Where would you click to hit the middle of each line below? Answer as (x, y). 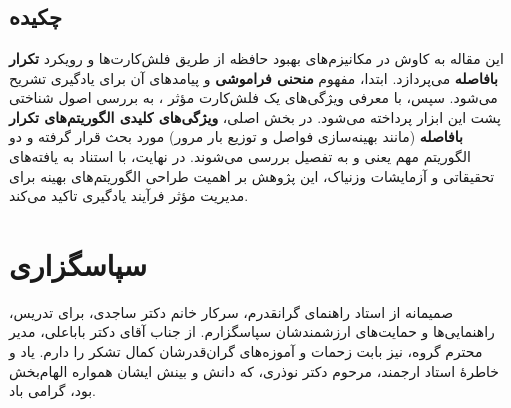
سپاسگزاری (78, 263)
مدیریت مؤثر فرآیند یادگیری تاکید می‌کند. (129, 195)
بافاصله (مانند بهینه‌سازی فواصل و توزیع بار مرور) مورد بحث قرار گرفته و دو (236, 136)
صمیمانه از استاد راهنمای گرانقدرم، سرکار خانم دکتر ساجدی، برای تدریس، (231, 311)
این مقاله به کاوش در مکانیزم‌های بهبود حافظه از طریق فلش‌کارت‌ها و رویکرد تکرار (256, 58)
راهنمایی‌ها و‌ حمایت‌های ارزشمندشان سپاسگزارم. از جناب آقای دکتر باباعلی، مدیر (252, 331)
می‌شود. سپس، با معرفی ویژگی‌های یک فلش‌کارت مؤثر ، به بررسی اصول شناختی (253, 97)
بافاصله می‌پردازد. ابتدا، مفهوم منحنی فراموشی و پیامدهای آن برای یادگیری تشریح (254, 77)
